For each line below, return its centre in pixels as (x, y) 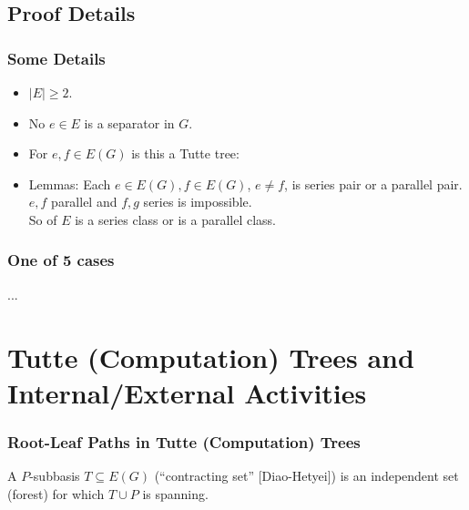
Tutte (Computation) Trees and (211, 357)
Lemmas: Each (70, 184)
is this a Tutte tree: (185, 153)
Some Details (56, 58)
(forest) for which (56, 493)
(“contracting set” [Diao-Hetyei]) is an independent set (306, 476)
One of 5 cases (61, 260)
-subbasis (55, 476)
